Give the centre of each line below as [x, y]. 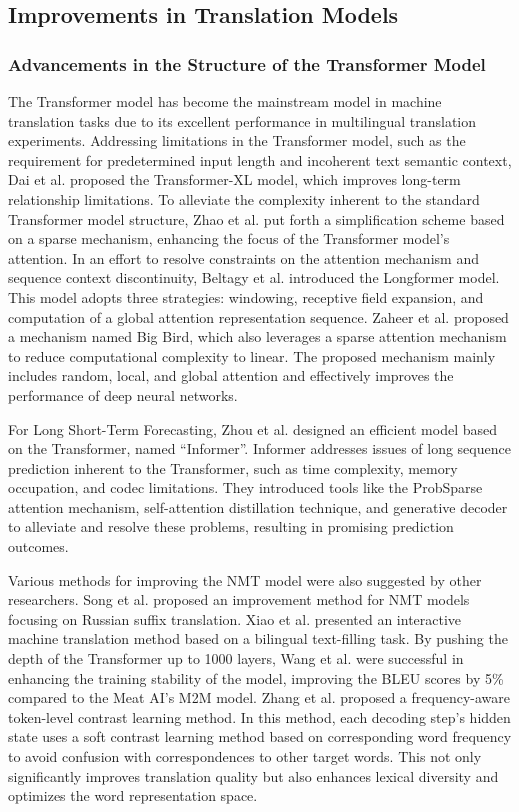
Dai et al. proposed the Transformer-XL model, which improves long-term [234, 179]
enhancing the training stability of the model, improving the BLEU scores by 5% [256, 677]
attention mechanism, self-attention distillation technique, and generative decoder [258, 506]
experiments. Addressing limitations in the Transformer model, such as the [237, 140]
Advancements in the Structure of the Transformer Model [247, 63]
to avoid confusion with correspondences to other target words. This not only [245, 756]
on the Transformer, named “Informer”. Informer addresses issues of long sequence [259, 448]
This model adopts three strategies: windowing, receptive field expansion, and [246, 296]
